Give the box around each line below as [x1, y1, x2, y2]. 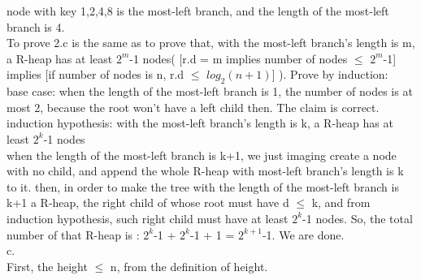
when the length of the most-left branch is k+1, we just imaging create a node [7, 146, 397, 163]
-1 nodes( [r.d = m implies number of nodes [129, 50, 348, 67]
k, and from [311, 194, 371, 211]
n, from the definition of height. [110, 257, 268, 274]
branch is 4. [7, 18, 65, 35]
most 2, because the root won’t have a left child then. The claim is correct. [7, 98, 380, 115]
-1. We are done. [262, 226, 345, 243]
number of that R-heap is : [7, 226, 140, 243]
